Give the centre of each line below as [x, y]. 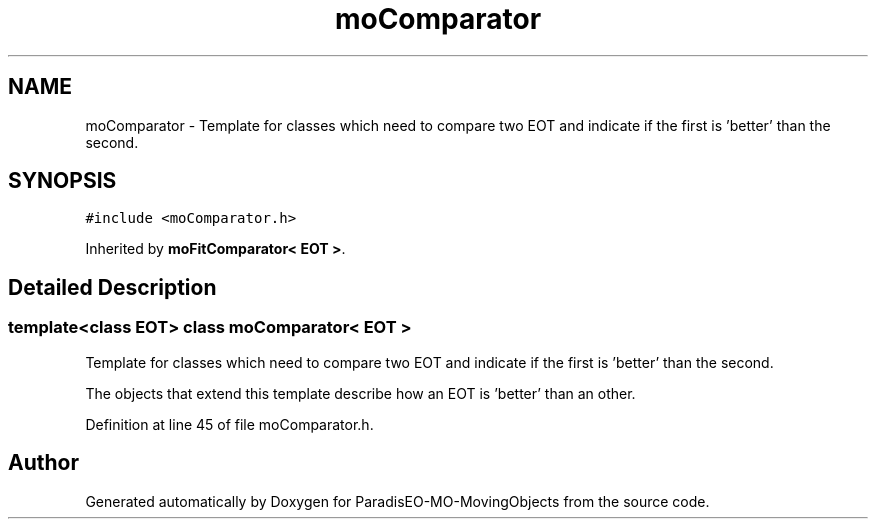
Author [43, 463]
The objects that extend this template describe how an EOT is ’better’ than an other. [360, 393]
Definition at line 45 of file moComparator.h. [229, 424]
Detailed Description [112, 287]
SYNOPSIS [62, 181]
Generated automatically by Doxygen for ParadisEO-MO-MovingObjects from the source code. [397, 501]
